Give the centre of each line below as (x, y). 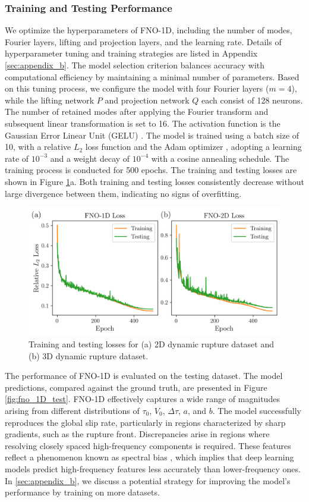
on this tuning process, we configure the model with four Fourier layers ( (137, 88)
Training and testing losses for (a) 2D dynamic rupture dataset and (151, 344)
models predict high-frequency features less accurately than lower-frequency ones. (153, 468)
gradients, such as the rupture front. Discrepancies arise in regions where (137, 434)
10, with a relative (38, 147)
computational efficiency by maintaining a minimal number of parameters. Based (152, 76)
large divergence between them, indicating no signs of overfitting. (123, 193)
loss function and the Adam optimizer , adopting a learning (193, 147)
